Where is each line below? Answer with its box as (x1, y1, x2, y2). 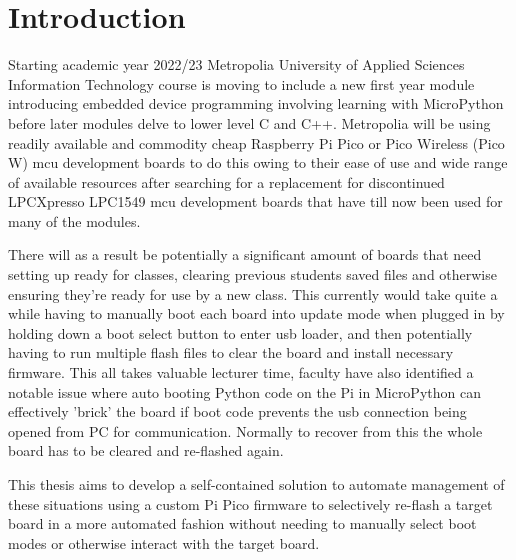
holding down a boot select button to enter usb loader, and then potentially (8, 322, 473, 343)
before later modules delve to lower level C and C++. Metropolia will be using (8, 112, 491, 133)
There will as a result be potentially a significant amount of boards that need (8, 244, 482, 265)
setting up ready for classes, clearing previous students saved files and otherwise (8, 264, 497, 285)
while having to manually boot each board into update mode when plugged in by (8, 303, 505, 324)
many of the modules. (8, 210, 141, 231)
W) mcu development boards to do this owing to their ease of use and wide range (8, 152, 508, 173)
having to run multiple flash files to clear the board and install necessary (8, 342, 454, 363)
